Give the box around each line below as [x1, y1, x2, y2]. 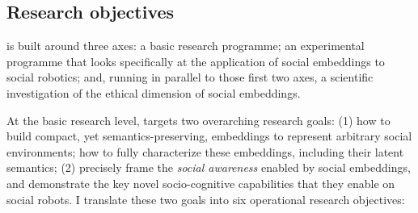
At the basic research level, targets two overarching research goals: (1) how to [6, 111, 391, 128]
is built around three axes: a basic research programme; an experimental [6, 37, 365, 54]
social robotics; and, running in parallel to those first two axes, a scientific [6, 69, 374, 86]
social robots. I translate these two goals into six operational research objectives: [6, 190, 405, 207]
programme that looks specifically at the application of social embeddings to [6, 52, 385, 69]
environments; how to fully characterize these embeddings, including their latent [6, 143, 404, 160]
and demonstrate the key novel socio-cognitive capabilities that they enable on [6, 174, 395, 191]
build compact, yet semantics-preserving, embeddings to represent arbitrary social [6, 127, 412, 144]
